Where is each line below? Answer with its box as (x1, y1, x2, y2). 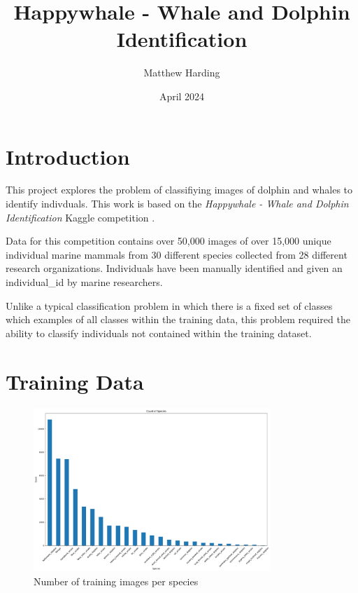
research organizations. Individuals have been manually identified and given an (6, 261, 343, 275)
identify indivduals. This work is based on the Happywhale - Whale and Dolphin (6, 196, 349, 211)
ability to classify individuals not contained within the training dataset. (6, 325, 312, 340)
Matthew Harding (143, 65, 220, 80)
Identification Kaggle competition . (6, 210, 155, 224)
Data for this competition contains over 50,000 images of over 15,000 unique (6, 233, 331, 248)
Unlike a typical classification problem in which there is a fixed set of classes (6, 298, 333, 313)
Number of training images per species (34, 573, 199, 588)
